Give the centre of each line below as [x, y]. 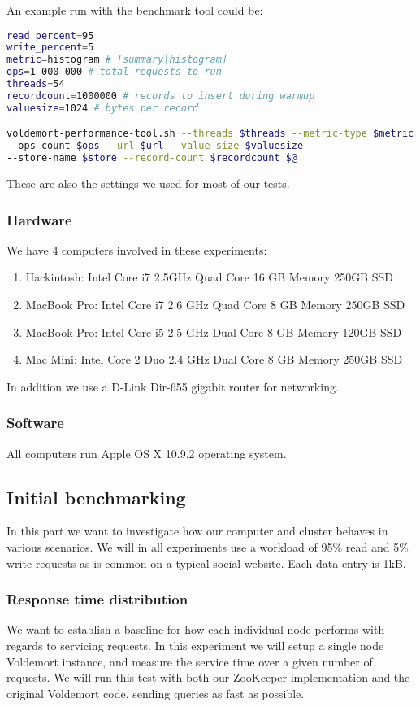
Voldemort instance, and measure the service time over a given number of [190, 661]
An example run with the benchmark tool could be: [135, 10]
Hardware [39, 219]
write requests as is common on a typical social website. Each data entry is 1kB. [206, 563]
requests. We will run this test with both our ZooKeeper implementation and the [208, 677]
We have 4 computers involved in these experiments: [137, 249]
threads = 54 [36, 84]
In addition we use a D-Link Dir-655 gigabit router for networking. [173, 386]
